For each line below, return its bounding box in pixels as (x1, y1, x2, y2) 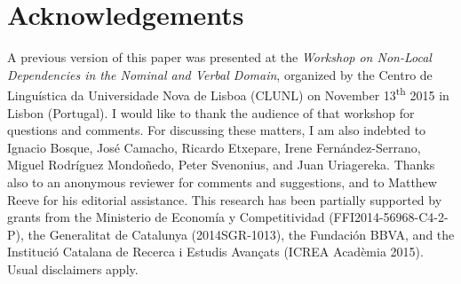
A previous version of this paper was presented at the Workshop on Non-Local (7, 48, 432, 67)
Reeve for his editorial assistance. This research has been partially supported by (7, 190, 442, 209)
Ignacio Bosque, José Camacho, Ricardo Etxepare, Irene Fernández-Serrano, (7, 138, 421, 156)
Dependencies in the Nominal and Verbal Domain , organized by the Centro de (7, 65, 433, 83)
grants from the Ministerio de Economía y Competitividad (7, 208, 325, 226)
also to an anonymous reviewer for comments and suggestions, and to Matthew (7, 172, 437, 191)
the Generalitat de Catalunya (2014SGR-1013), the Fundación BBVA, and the (28, 225, 455, 243)
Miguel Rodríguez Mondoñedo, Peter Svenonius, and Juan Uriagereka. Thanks (7, 155, 435, 174)
